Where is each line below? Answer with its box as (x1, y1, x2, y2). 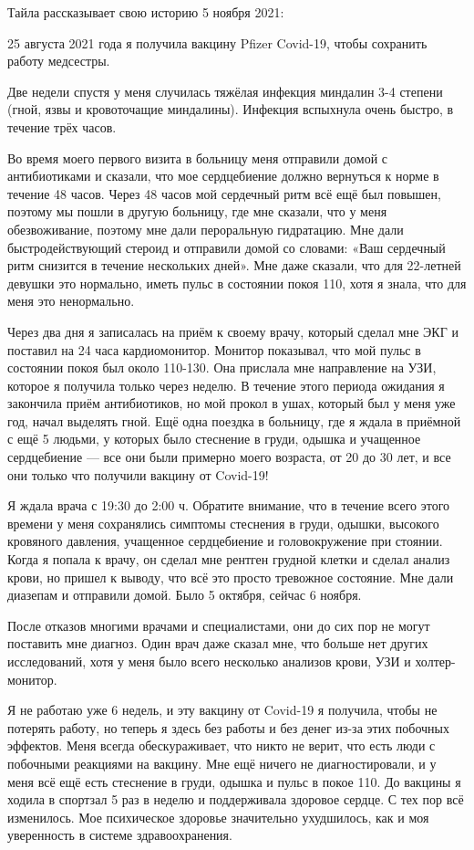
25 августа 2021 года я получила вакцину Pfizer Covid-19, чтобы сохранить (7, 33, 428, 52)
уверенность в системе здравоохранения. (7, 825, 232, 845)
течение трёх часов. (7, 117, 117, 136)
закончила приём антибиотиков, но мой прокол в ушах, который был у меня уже (7, 394, 456, 413)
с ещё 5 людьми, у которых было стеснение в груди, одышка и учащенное (7, 429, 421, 448)
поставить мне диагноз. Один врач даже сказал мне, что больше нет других (7, 634, 428, 653)
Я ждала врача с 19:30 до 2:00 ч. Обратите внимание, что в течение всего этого (7, 496, 450, 515)
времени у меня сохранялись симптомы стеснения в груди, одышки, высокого (7, 513, 439, 532)
